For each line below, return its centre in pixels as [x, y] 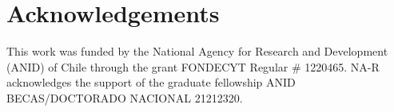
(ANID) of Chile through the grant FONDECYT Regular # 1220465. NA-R [193, 66]
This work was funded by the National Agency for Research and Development [197, 51]
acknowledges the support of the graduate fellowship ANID [151, 82]
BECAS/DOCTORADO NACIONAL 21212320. [125, 97]
